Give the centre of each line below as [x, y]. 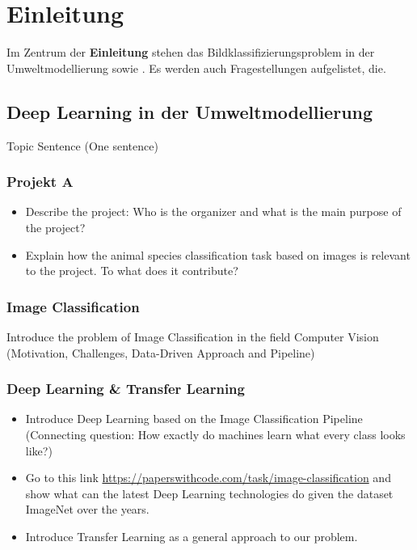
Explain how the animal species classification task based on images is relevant [218, 254]
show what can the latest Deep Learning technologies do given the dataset [209, 493]
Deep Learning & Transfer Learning [126, 389]
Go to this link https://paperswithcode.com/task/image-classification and [208, 478]
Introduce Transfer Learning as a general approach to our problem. [192, 536]
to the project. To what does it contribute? [132, 271]
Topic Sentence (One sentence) [82, 145]
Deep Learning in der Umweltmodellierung [190, 111]
